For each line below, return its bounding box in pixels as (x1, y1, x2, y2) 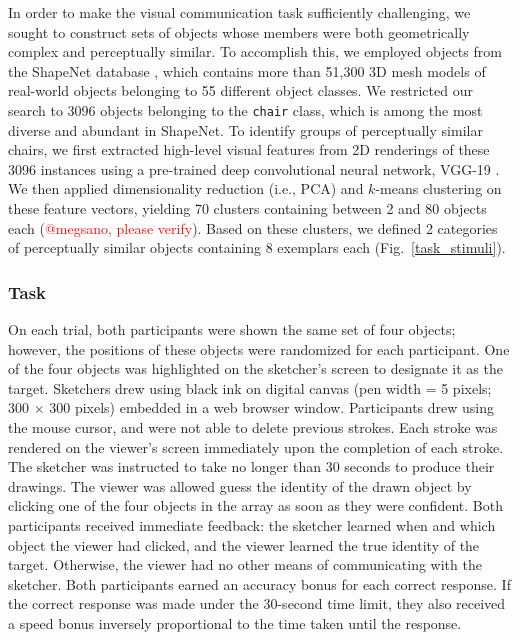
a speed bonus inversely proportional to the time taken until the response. (8, 612, 462, 633)
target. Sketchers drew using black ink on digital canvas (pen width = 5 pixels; (8, 377, 492, 398)
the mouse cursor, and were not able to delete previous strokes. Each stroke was (8, 416, 498, 437)
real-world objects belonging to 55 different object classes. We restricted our (8, 80, 473, 101)
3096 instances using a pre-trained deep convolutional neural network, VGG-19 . (8, 158, 500, 179)
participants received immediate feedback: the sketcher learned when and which (8, 514, 496, 535)
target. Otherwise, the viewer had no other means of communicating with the (8, 554, 482, 575)
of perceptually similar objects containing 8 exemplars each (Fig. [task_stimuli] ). (8, 237, 506, 258)
